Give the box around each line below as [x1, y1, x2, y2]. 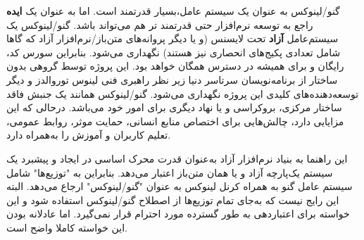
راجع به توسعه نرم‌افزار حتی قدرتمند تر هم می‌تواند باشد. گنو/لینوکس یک [6, 17, 313, 32]
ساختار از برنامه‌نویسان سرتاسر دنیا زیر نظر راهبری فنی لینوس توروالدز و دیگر [6, 72, 338, 87]
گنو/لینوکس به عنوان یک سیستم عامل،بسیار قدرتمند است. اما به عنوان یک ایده [6, 4, 340, 18]
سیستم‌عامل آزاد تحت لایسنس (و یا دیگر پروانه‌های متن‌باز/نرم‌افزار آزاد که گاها [6, 31, 339, 46]
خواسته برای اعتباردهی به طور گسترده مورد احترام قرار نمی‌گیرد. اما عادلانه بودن [6, 206, 350, 221]
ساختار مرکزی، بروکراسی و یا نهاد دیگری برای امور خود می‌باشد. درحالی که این [6, 100, 342, 115]
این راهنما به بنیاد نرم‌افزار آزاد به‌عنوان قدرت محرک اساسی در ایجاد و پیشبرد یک [6, 151, 348, 165]
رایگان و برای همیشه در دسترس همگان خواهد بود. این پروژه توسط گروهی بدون [6, 58, 344, 73]
